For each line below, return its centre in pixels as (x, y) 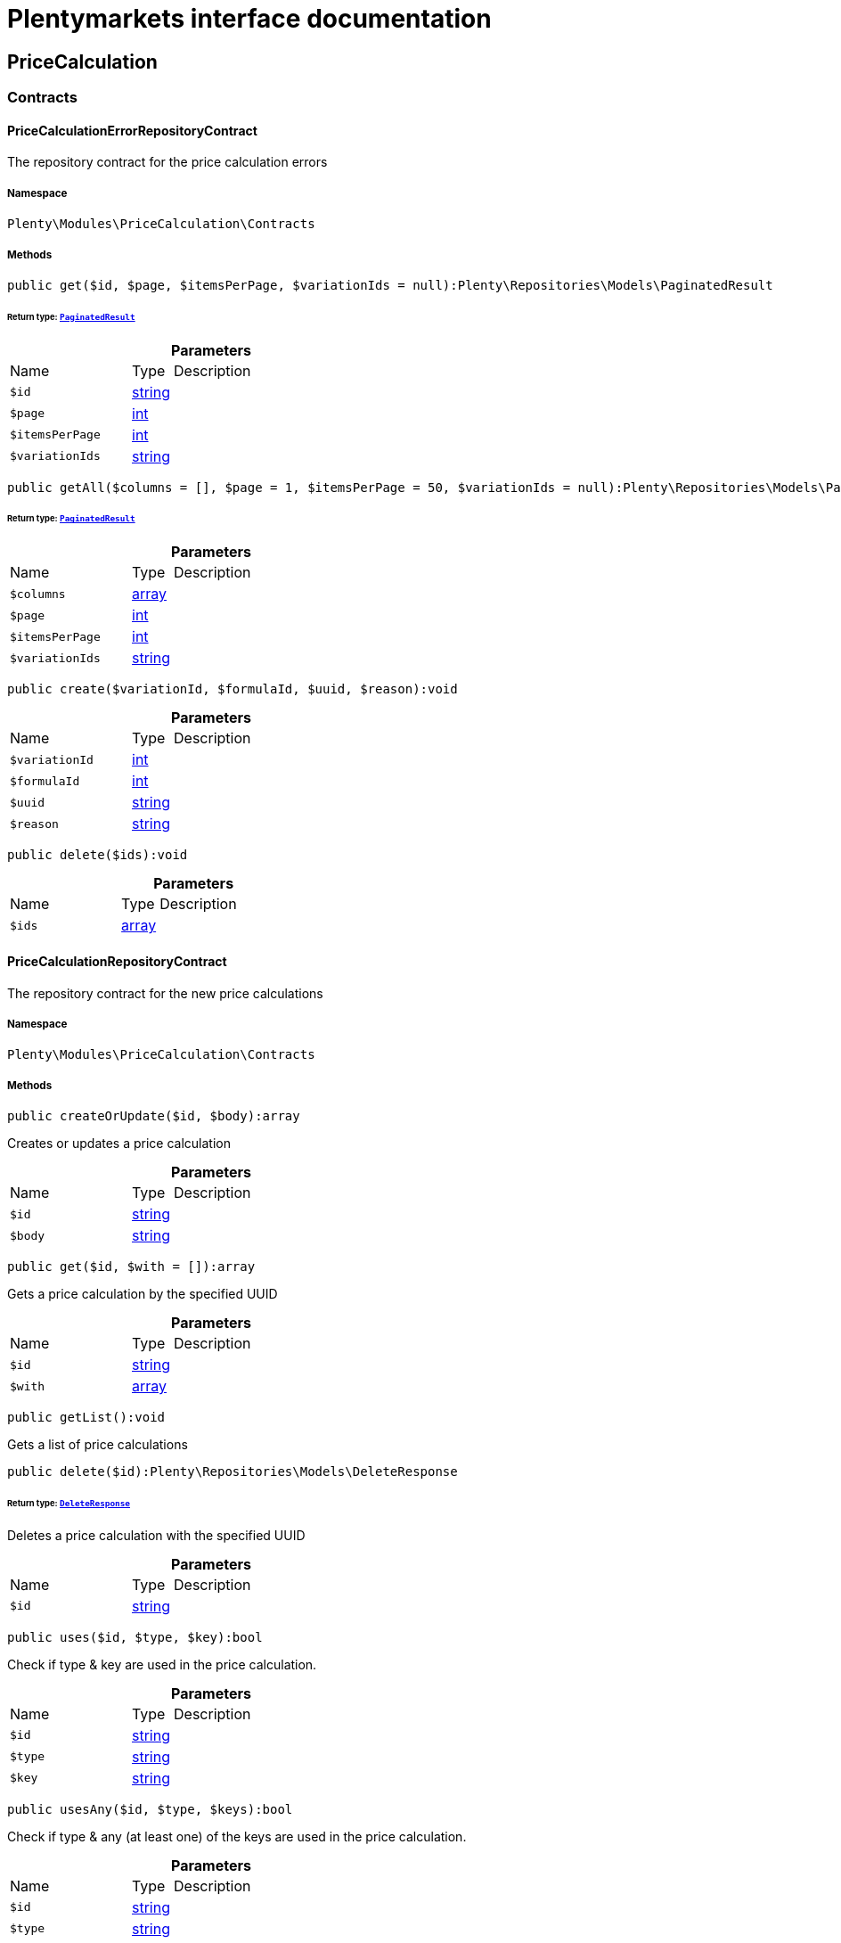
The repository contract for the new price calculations (165, 993)
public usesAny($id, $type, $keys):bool (150, 1809)
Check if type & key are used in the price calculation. (162, 1664)
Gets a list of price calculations (98, 1445)
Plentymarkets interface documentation (249, 19)
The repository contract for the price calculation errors (167, 162)
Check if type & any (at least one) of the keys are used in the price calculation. (237, 1836)
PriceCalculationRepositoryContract (117, 961)
